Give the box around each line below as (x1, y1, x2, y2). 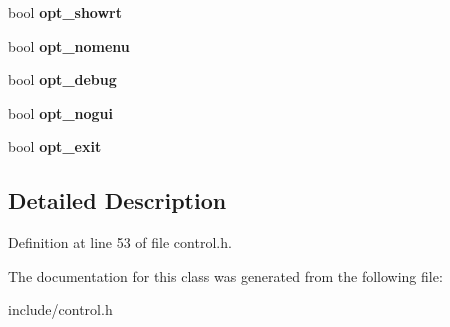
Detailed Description (8, 185, 227, 216)
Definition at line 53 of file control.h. (8, 232, 232, 253)
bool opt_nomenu (8, 35, 130, 56)
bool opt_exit (8, 136, 102, 157)
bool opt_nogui (8, 102, 114, 123)
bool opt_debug (8, 69, 117, 90)
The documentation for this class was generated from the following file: (8, 265, 443, 286)
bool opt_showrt (8, 2, 122, 22)
